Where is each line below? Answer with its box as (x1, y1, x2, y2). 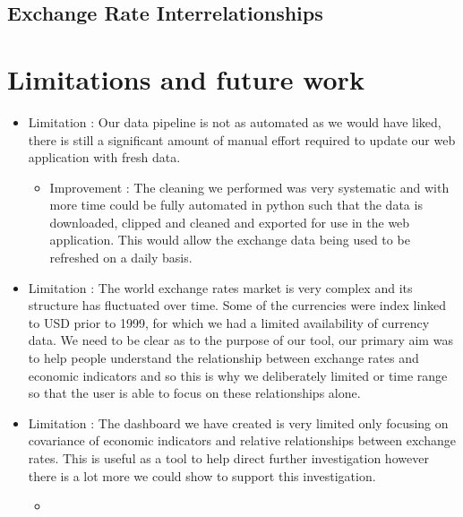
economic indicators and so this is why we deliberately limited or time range (28, 366, 448, 384)
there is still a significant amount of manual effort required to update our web (28, 130, 456, 149)
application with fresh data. (28, 148, 181, 167)
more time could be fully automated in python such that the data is (49, 195, 423, 214)
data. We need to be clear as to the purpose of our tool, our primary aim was (28, 331, 453, 349)
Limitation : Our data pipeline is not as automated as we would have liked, (28, 112, 442, 131)
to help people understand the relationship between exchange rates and (28, 349, 419, 367)
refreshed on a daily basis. (49, 248, 193, 267)
